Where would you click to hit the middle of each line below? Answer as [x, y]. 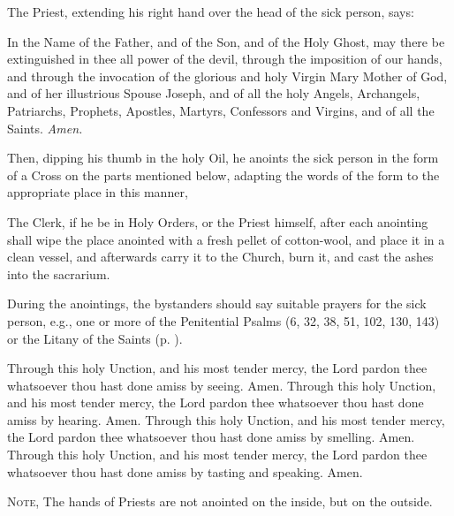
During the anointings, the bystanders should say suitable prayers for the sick [217, 304]
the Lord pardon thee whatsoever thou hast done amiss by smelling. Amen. [211, 437]
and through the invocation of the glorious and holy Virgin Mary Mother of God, [227, 76]
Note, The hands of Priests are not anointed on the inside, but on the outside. [220, 501]
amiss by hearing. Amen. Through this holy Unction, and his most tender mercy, [226, 419]
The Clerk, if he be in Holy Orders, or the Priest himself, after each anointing [218, 221]
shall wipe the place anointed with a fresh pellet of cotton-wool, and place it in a [226, 239]
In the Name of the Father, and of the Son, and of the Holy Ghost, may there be [226, 41]
